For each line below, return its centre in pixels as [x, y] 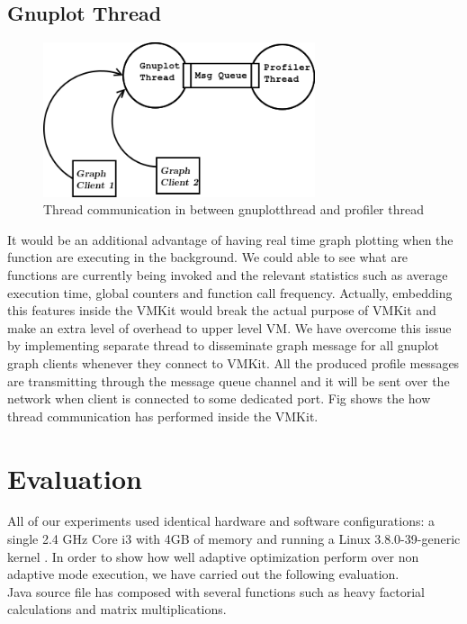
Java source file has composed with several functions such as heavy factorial [216, 591]
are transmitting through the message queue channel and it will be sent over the [229, 380]
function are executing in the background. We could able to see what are [208, 257]
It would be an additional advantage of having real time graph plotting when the [230, 239]
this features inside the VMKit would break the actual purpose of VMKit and [222, 310]
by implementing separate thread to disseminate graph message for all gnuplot [224, 345]
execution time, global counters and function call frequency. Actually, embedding [230, 292]
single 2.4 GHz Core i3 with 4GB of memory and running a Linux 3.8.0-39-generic [234, 539]
